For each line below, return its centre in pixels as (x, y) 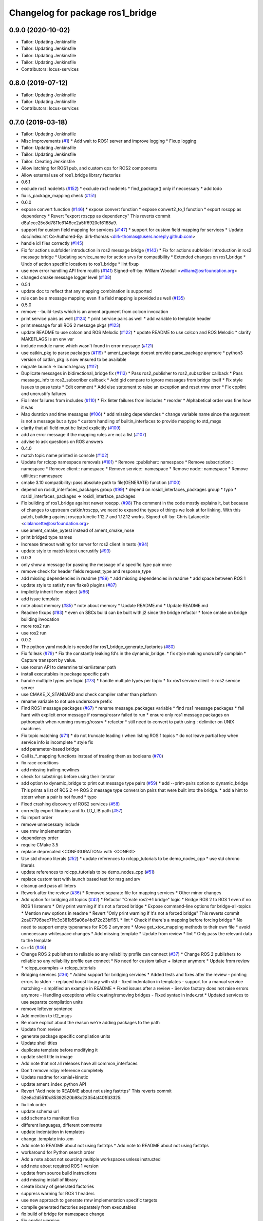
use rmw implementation (46, 831)
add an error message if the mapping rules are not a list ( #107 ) (84, 435)
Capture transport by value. (49, 660)
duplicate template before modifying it (59, 1050)
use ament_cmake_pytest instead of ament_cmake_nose (78, 530)
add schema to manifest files (50, 1118)
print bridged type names (47, 537)
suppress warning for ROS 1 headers (58, 1193)
